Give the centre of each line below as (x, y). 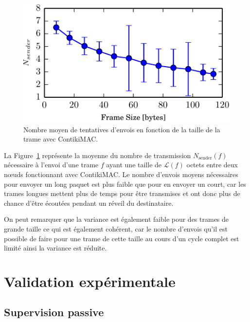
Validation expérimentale (90, 281)
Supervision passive (54, 312)
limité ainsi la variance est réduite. (55, 248)
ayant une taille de (134, 165)
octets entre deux (212, 165)
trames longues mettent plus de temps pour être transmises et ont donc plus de (122, 193)
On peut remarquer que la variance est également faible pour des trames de (116, 219)
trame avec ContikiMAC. (61, 139)
